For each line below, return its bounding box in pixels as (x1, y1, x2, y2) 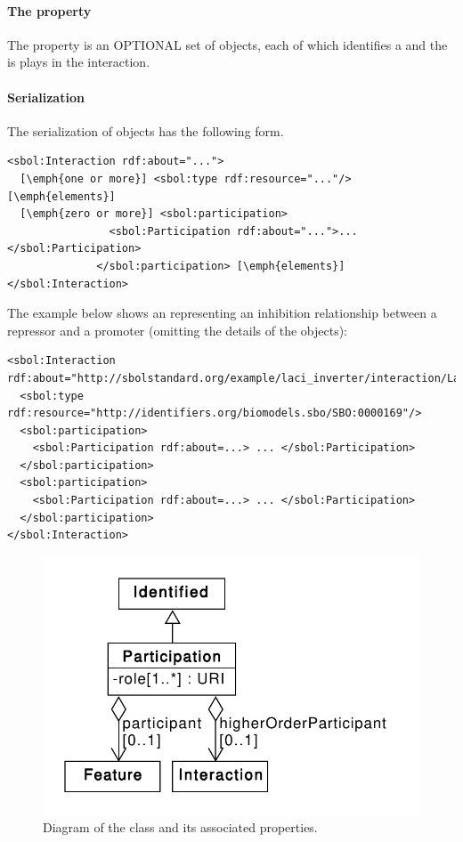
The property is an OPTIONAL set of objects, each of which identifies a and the (7, 35, 448, 53)
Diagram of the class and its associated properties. (43, 817, 318, 836)
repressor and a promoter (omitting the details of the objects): (7, 320, 348, 339)
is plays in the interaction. (7, 53, 150, 71)
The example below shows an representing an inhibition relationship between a (7, 304, 437, 322)
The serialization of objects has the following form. (7, 121, 284, 140)
